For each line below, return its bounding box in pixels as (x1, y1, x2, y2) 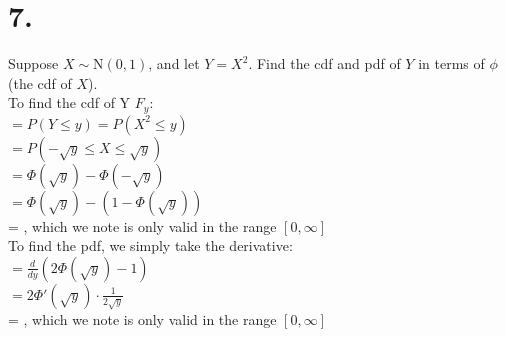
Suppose (8, 53, 59, 74)
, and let (148, 53, 200, 74)
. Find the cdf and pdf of (248, 53, 401, 74)
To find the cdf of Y (8, 92, 131, 113)
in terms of (418, 53, 485, 74)
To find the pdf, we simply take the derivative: (8, 235, 293, 256)
